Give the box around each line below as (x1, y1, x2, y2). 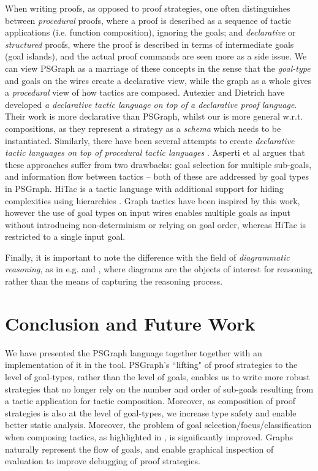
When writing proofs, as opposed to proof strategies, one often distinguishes (5, 2, 290, 14)
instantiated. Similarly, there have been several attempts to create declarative (5, 134, 295, 147)
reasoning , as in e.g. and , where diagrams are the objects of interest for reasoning (5, 262, 312, 275)
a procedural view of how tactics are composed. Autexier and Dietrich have (5, 86, 285, 99)
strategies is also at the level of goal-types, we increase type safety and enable (5, 406, 297, 419)
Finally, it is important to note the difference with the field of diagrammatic (5, 250, 290, 263)
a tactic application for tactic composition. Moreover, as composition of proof (5, 394, 296, 407)
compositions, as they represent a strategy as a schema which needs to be (5, 121, 281, 134)
